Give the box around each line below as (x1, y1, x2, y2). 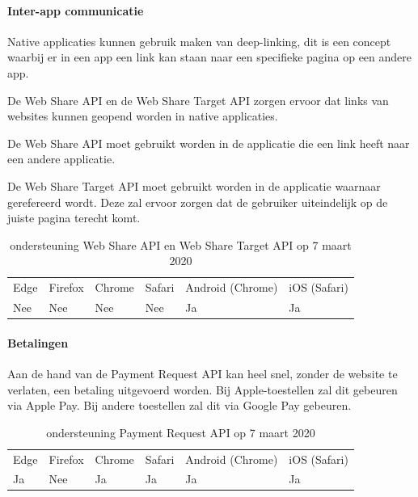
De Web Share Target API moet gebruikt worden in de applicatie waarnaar (7, 177, 381, 194)
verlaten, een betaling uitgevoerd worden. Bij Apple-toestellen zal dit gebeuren (7, 381, 398, 398)
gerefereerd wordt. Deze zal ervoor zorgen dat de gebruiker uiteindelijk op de (7, 193, 388, 210)
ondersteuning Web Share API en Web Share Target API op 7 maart (10, 236, 352, 253)
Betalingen (7, 334, 69, 351)
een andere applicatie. (7, 150, 116, 167)
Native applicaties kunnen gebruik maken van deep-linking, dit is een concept (7, 32, 391, 49)
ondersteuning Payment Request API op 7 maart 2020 (46, 423, 315, 440)
